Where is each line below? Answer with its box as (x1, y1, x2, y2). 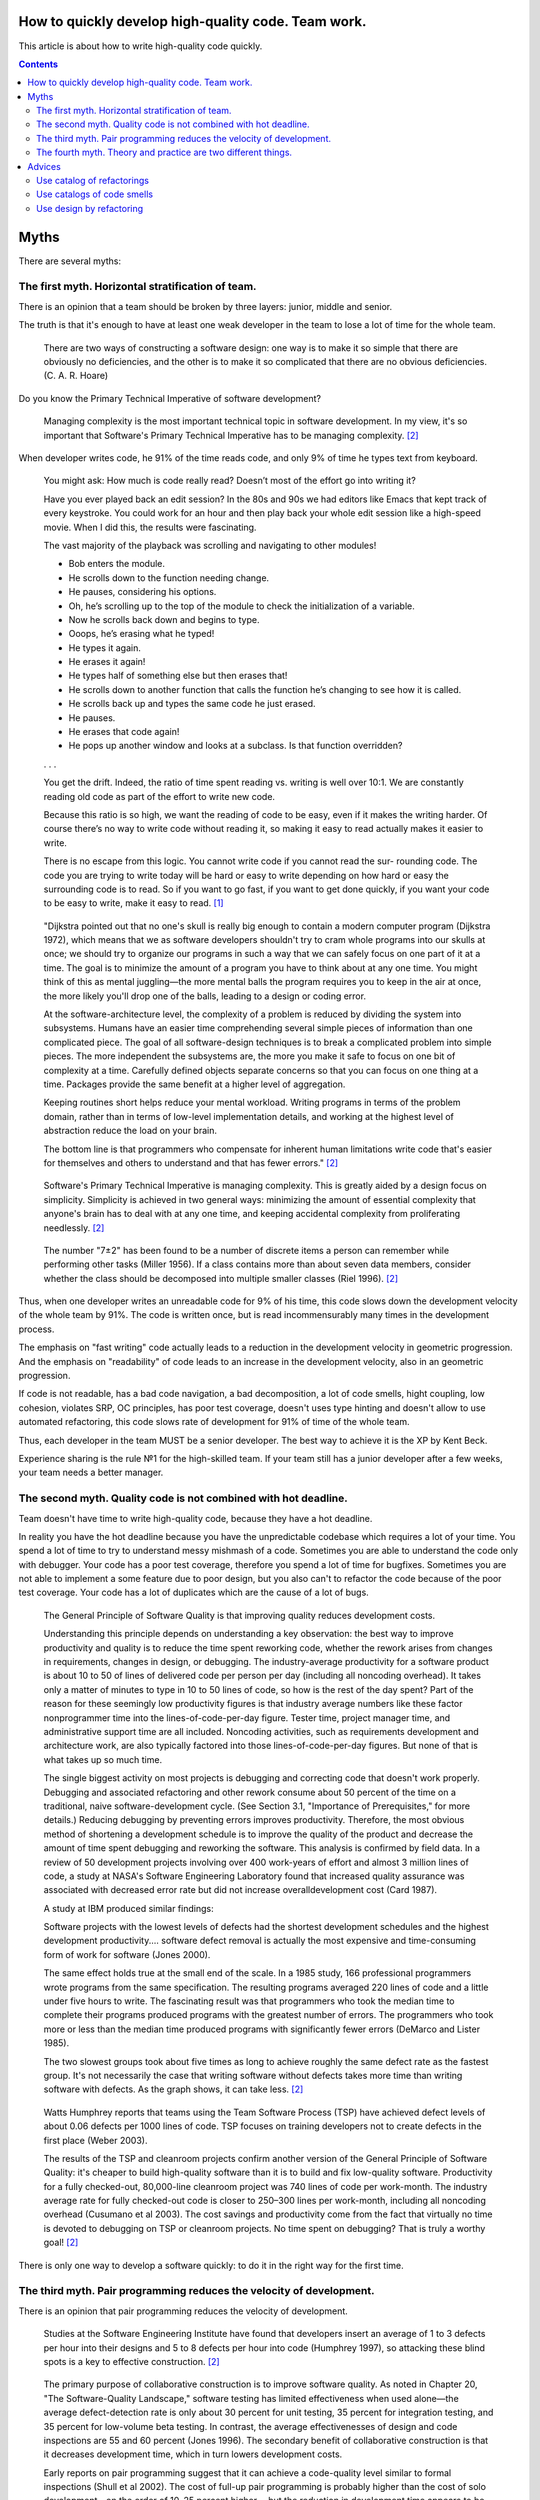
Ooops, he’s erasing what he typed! (68, 628, 215, 640)
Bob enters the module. (68, 558, 165, 570)
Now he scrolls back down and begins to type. (68, 613, 260, 625)
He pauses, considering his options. (68, 586, 217, 598)
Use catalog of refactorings (36, 175, 150, 187)
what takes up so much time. (43, 1753, 163, 1765)
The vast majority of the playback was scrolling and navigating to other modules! (43, 539, 377, 551)
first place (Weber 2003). (43, 2134, 148, 2146)
